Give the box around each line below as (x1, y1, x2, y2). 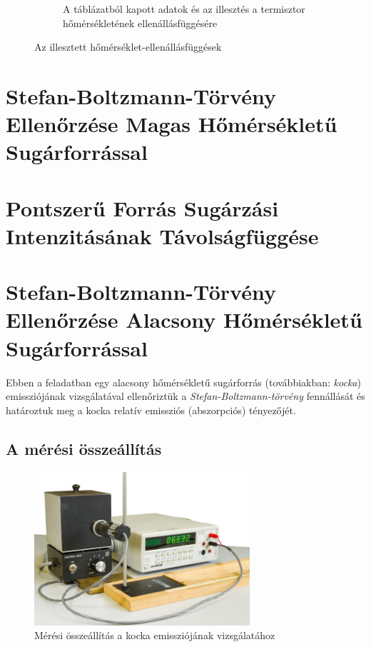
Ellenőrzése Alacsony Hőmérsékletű (6, 305, 362, 334)
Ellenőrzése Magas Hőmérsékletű (6, 109, 337, 139)
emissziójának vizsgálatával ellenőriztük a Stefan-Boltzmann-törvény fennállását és (6, 388, 365, 403)
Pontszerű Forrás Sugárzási (6, 193, 279, 222)
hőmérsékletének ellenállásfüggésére (63, 15, 218, 30)
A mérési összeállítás (6, 437, 162, 459)
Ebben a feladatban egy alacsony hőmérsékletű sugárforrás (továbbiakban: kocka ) (6, 374, 361, 389)
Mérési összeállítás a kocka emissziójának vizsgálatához (34, 628, 275, 643)
